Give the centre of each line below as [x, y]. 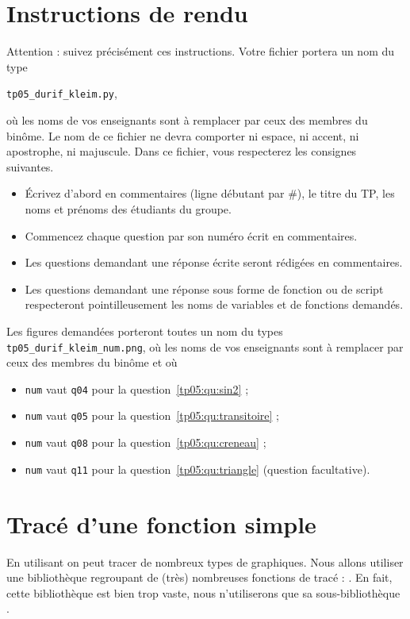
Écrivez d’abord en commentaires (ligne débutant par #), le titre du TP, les [210, 193]
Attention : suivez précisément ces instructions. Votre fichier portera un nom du [201, 51]
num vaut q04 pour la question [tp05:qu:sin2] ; [137, 388]
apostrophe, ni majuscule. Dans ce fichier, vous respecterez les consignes [182, 151]
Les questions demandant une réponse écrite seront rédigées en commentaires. [214, 262]
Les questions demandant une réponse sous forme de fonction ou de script [204, 288]
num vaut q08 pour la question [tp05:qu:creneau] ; [146, 442]
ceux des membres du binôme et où [92, 362]
